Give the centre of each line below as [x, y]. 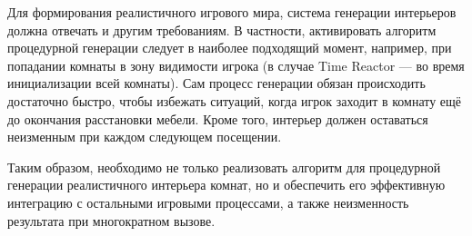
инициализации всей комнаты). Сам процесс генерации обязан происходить [216, 83]
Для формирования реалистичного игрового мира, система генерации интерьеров [232, 12]
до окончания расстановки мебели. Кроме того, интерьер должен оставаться [218, 118]
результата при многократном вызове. [111, 220]
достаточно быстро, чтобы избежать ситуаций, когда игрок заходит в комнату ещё [235, 100]
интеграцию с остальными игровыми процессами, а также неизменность [208, 202]
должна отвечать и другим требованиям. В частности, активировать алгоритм [222, 29]
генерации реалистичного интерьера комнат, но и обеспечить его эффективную [226, 185]
